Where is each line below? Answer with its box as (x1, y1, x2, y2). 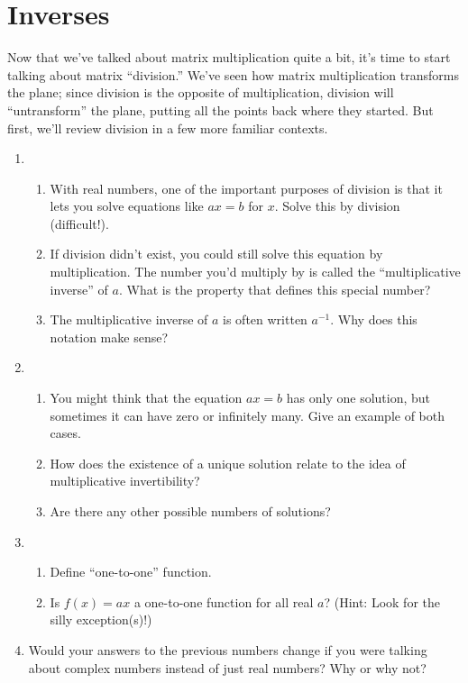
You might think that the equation (50, 388, 243, 407)
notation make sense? (50, 327, 169, 346)
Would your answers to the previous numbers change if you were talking (28, 640, 427, 659)
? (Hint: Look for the (324, 592, 440, 611)
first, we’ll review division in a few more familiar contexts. (7, 118, 328, 137)
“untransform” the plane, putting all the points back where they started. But (7, 100, 434, 119)
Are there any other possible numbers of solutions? (50, 502, 331, 520)
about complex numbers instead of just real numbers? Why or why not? (28, 658, 427, 677)
